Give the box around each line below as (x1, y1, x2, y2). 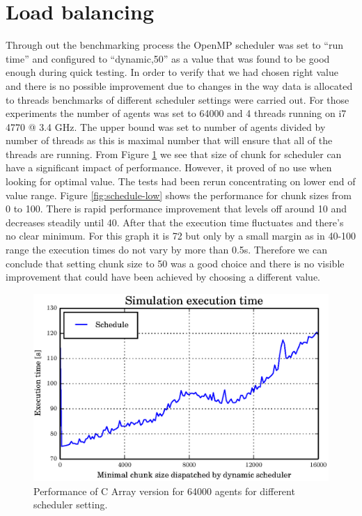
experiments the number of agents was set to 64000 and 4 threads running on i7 (6, 106, 347, 120)
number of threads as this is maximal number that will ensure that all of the (6, 133, 333, 148)
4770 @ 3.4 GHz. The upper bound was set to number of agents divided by (6, 119, 326, 134)
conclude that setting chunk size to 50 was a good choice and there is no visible (6, 256, 345, 270)
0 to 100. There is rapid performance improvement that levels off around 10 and (6, 201, 347, 216)
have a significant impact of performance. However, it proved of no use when (6, 160, 332, 175)
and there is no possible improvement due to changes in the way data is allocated (6, 78, 353, 93)
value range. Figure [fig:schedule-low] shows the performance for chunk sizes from (6, 187, 352, 202)
